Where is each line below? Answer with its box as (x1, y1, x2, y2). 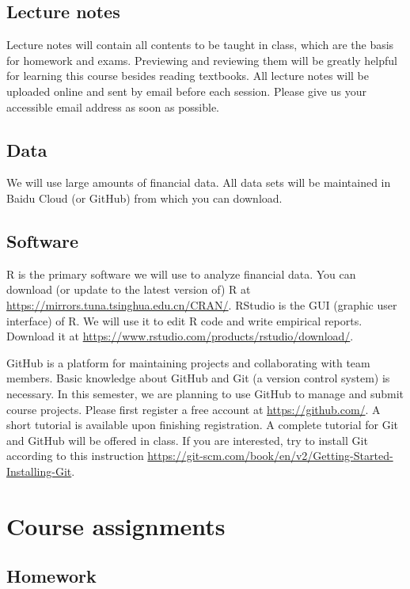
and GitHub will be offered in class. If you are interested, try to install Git (6, 431, 368, 448)
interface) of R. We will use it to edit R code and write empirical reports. (6, 312, 363, 329)
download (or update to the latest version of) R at (6, 281, 251, 298)
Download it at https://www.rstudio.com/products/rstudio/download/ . (6, 328, 354, 344)
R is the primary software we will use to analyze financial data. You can (6, 265, 356, 282)
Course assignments (6, 509, 226, 541)
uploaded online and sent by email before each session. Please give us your (6, 82, 366, 99)
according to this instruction (6, 447, 144, 464)
